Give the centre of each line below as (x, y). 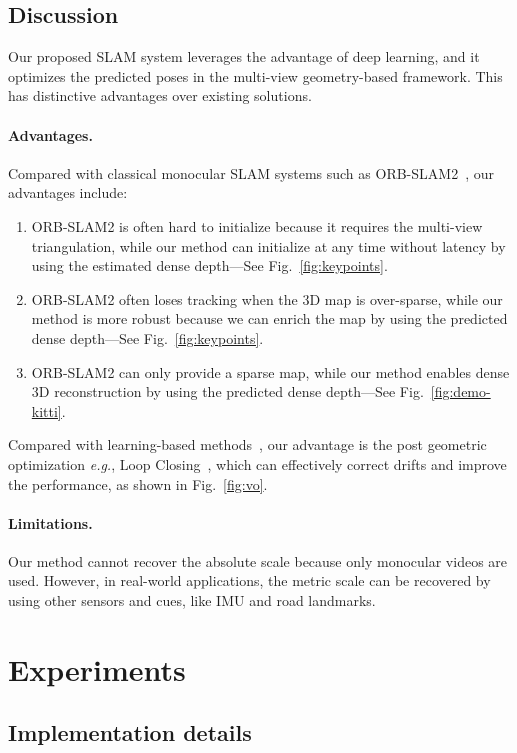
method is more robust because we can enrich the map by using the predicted (269, 318)
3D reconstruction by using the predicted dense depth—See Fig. (227, 391)
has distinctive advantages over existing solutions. (160, 95)
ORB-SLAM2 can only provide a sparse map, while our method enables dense (270, 371)
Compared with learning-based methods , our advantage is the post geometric (247, 444)
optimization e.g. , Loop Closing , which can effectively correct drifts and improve (257, 463)
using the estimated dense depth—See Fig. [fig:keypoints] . (209, 265)
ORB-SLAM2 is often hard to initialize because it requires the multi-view (257, 225)
